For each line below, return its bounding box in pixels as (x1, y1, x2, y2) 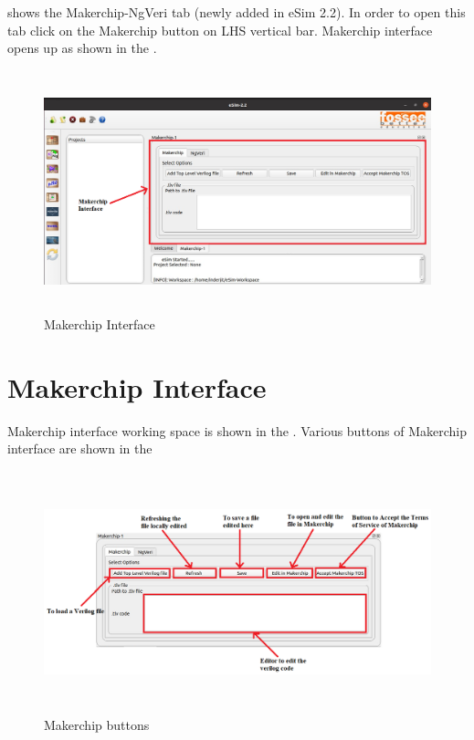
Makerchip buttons (44, 715, 150, 734)
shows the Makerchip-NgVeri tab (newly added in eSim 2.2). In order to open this (7, 3, 466, 21)
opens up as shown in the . (7, 38, 157, 57)
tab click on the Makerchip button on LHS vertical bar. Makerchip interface (7, 20, 433, 39)
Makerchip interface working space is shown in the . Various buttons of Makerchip (7, 421, 468, 440)
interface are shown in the (7, 439, 153, 458)
